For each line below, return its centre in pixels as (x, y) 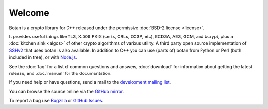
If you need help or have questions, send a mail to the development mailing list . (90, 82)
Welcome (29, 13)
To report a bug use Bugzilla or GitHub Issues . (56, 101)
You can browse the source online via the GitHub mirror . (67, 91)
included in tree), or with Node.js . (43, 57)
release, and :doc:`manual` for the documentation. (60, 73)
